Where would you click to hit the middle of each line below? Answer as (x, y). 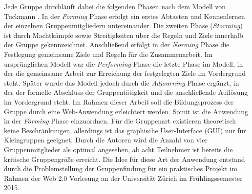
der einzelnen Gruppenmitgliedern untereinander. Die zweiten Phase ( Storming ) (123, 26)
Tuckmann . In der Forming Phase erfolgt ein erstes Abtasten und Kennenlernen (125, 16)
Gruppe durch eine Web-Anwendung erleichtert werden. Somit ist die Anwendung (126, 111)
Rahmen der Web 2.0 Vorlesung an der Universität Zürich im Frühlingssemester (123, 178)
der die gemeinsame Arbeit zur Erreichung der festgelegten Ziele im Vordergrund (125, 73)
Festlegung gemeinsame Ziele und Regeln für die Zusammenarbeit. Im (108, 54)
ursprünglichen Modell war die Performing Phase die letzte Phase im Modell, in (124, 63)
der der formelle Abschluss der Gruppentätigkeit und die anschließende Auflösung (126, 92)
